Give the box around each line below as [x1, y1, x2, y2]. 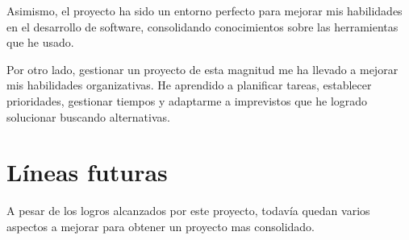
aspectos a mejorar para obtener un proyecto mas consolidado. [6, 217, 315, 234]
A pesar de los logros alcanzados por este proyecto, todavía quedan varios [6, 202, 370, 219]
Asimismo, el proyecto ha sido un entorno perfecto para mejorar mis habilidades [6, 2, 403, 19]
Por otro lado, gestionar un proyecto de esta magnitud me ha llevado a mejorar [6, 60, 399, 77]
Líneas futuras [6, 155, 168, 188]
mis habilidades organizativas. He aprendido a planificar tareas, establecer [6, 77, 372, 93]
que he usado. [6, 34, 74, 51]
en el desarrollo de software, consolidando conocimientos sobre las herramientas [6, 18, 399, 35]
